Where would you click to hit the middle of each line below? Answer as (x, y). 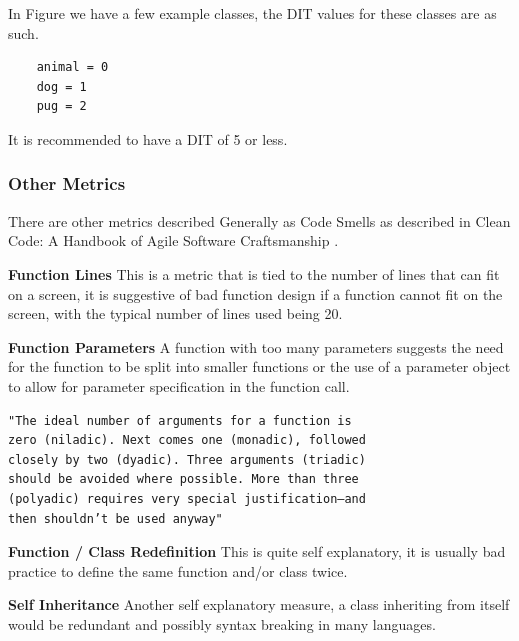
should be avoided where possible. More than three (183, 479)
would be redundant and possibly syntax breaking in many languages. (222, 623)
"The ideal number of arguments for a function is (180, 420)
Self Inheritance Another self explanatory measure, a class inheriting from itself (259, 604)
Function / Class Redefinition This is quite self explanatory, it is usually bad (257, 551)
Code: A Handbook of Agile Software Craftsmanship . (173, 240)
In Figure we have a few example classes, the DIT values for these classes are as (252, 13)
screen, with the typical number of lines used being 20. (175, 313)
